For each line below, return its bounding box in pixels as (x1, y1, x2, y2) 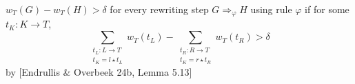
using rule (250, 2, 292, 16)
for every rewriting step (110, 2, 209, 16)
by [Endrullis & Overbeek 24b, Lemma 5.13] (6, 64, 192, 78)
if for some (305, 2, 349, 16)
